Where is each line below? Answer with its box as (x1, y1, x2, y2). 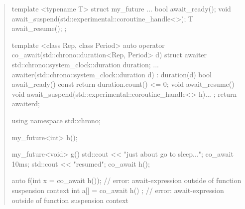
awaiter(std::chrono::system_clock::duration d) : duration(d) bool (11, 69, 212, 79)
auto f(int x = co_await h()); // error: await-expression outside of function (11, 175, 242, 186)
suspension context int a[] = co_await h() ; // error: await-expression (11, 185, 224, 195)
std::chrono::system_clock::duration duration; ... (11, 59, 159, 69)
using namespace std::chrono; (11, 115, 101, 125)
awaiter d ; (11, 98, 40, 109)
